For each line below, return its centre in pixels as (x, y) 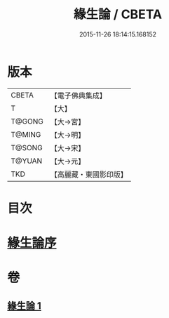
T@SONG (27, 147)
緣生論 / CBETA (118, 14)
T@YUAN (27, 161)
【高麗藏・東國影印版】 (89, 174)
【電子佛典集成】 (78, 95)
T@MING (26, 134)
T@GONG (27, 121)
